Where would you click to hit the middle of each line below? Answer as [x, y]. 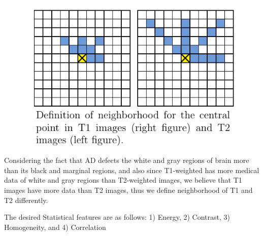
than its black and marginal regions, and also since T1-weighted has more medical [132, 170]
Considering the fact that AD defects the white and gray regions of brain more [127, 160]
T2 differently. [26, 200]
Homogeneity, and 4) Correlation [55, 227]
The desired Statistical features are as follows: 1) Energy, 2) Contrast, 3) [117, 217]
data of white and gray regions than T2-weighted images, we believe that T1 [123, 180]
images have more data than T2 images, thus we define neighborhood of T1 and [128, 190]
